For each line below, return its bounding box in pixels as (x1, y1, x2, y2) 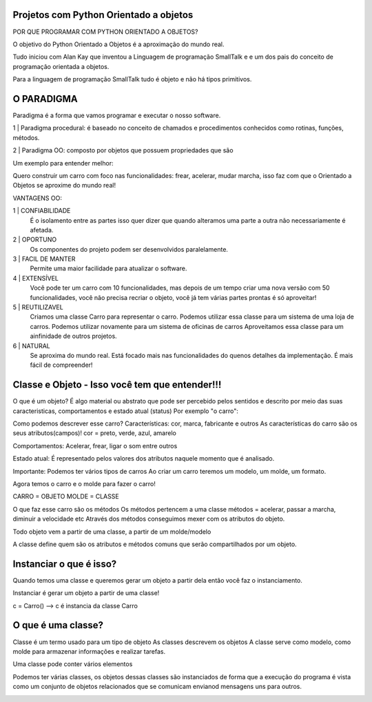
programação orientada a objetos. (12, 62, 110, 70)
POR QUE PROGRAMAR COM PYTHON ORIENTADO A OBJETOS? (12, 28, 198, 36)
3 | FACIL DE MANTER (12, 255, 76, 263)
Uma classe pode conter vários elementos (12, 660, 133, 668)
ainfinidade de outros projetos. (30, 332, 117, 341)
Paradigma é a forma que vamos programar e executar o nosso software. (12, 111, 221, 119)
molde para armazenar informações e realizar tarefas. (12, 647, 166, 655)
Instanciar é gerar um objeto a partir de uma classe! (12, 589, 160, 597)
